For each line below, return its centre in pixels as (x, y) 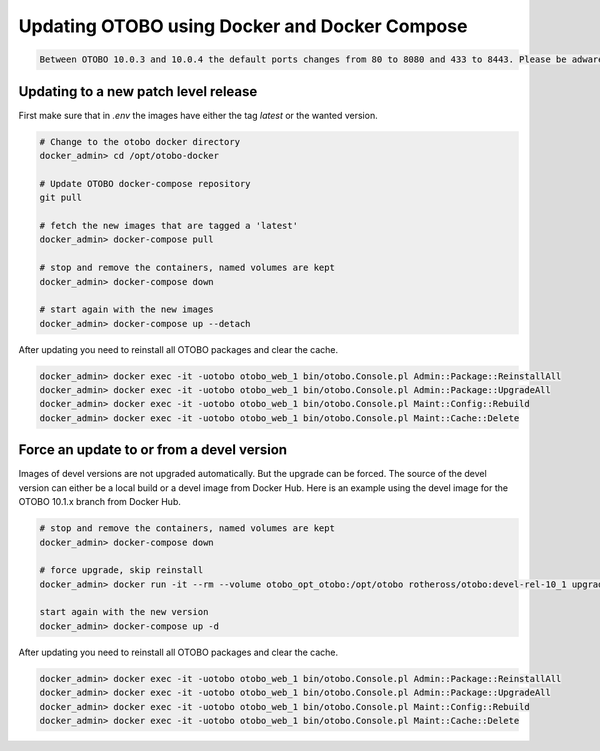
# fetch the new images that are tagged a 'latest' (169, 225)
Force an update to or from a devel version (153, 450)
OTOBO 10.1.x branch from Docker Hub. (100, 502)
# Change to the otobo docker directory (139, 141)
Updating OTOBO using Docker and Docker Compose (243, 26)
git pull (61, 198)
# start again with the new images (126, 309)
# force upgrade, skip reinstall (121, 570)
